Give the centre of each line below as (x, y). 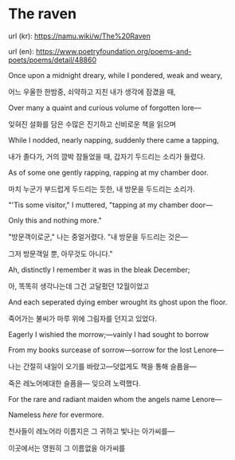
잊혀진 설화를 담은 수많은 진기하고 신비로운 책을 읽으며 (92, 124)
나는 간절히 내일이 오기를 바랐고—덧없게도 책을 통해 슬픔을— (102, 366)
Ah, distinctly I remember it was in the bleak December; (99, 269)
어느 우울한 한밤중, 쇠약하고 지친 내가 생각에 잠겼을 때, (92, 92)
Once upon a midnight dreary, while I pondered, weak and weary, (116, 75)
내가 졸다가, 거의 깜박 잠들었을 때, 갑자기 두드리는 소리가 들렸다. (107, 156)
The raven (43, 14)
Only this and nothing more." (55, 220)
